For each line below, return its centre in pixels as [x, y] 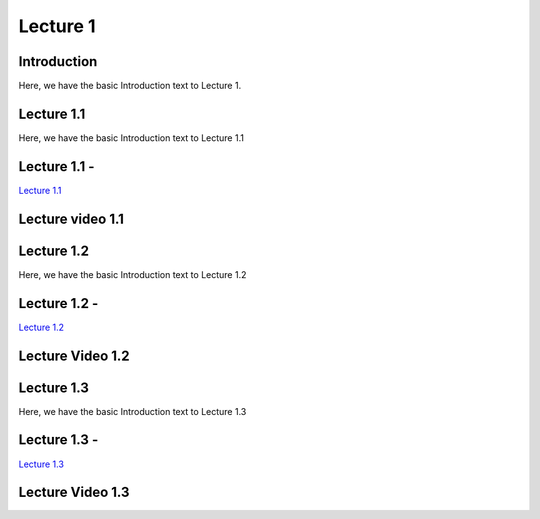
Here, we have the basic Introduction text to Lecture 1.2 [132, 274]
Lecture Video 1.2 [74, 355]
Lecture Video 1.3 [74, 492]
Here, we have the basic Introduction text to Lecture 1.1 [131, 137]
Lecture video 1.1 [71, 218]
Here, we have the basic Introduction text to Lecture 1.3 [132, 411]
